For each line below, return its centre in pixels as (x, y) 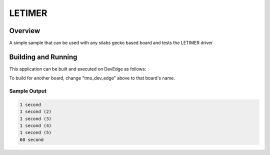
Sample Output (28, 91)
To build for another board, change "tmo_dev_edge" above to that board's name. (92, 78)
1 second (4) (36, 126)
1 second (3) (36, 118)
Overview (25, 31)
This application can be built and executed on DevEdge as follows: (78, 69)
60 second (32, 139)
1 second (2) (36, 112)
